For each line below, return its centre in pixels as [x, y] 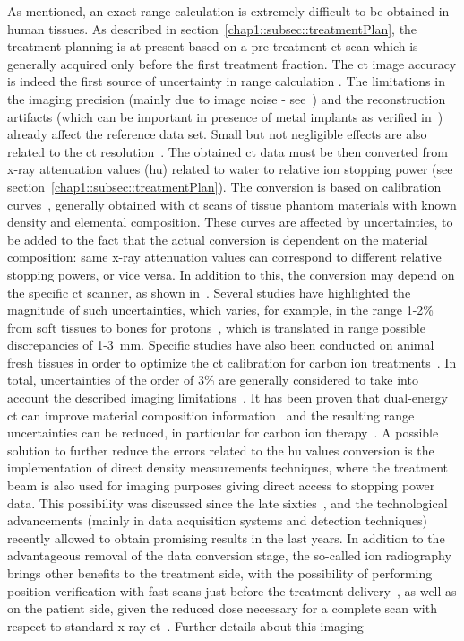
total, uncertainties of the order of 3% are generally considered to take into [213, 380]
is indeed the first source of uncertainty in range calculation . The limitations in [226, 81]
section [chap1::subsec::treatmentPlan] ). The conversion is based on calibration [224, 186]
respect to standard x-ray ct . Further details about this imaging [185, 625]
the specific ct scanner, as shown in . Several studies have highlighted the [209, 292]
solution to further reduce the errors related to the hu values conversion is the [221, 450]
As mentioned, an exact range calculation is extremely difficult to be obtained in [228, 11]
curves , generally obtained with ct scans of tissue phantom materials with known [232, 204]
